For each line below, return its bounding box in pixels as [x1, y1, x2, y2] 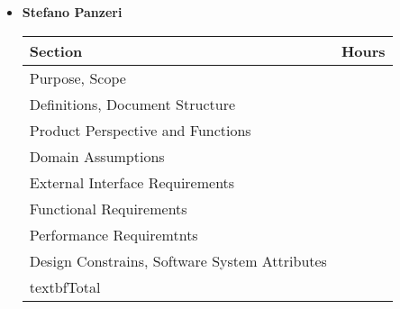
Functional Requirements [29, 197, 187, 219]
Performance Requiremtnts [29, 223, 198, 245]
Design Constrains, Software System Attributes [29, 250, 327, 271]
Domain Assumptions [29, 145, 165, 167]
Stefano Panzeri [22, 3, 123, 21]
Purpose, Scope [29, 67, 126, 88]
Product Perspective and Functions [29, 119, 251, 141]
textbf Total [29, 276, 101, 297]
